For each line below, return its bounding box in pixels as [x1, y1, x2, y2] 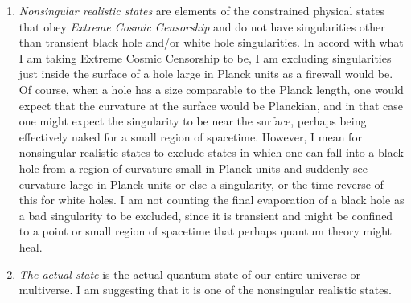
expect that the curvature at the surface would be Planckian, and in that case [18, 96, 404, 113]
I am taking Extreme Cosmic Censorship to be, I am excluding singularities [18, 49, 392, 66]
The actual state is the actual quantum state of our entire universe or [18, 265, 361, 282]
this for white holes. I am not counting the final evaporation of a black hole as [18, 191, 405, 208]
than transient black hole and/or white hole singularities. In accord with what [18, 34, 404, 51]
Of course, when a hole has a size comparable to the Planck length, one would [18, 80, 404, 97]
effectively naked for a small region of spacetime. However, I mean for [18, 128, 362, 145]
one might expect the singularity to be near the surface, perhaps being [18, 113, 367, 129]
